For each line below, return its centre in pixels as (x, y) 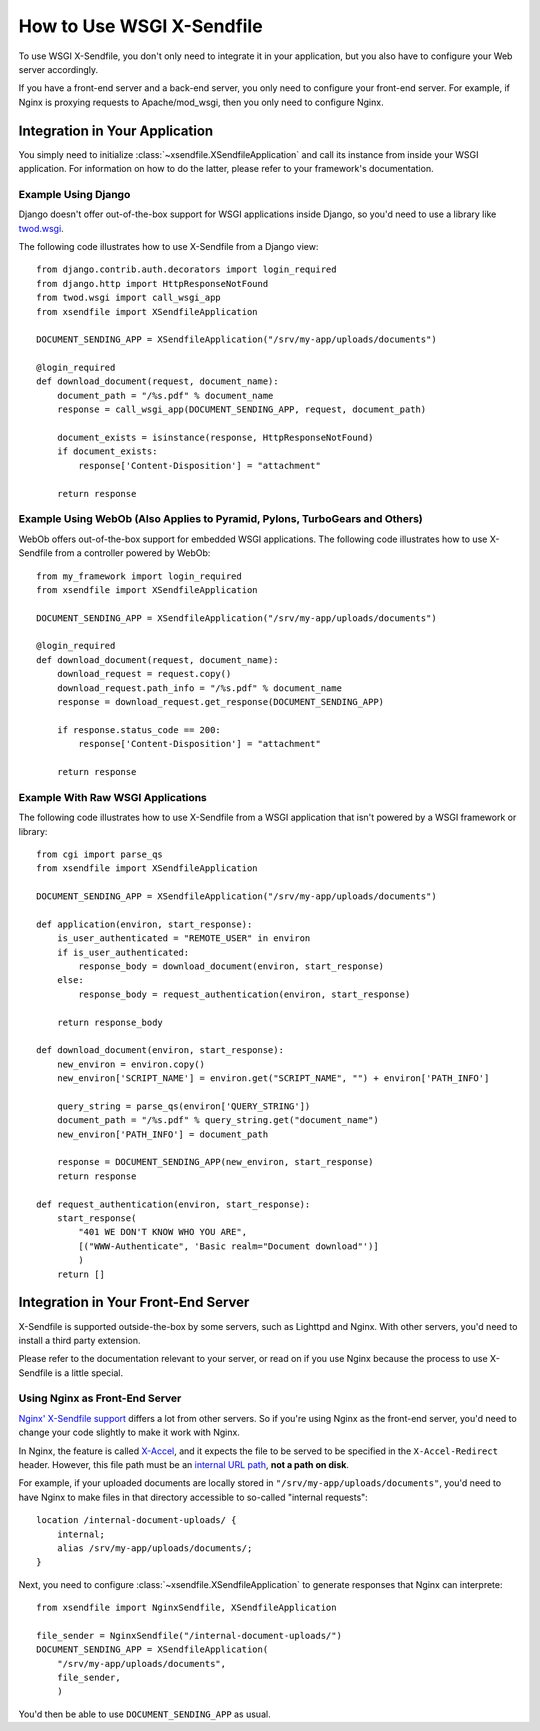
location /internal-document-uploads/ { (136, 1520)
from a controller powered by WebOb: (133, 553)
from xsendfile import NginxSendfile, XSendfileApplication (186, 1608)
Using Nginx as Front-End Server (100, 1398)
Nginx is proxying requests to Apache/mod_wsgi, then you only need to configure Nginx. (201, 102)
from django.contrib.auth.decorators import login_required (186, 269)
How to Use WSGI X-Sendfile (141, 26)
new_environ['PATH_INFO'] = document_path (162, 1134)
